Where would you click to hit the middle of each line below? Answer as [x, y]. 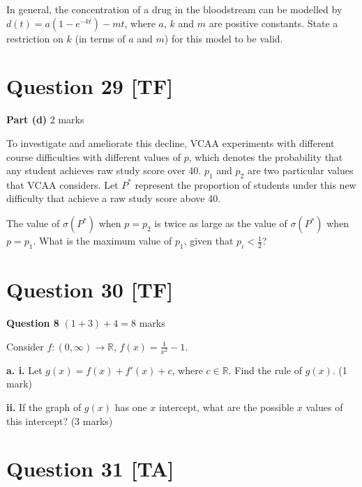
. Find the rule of [265, 370]
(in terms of [100, 38]
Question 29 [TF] [90, 86]
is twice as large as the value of [221, 223]
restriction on [35, 38]
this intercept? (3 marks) [60, 420]
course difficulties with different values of [93, 156]
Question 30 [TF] [90, 289]
